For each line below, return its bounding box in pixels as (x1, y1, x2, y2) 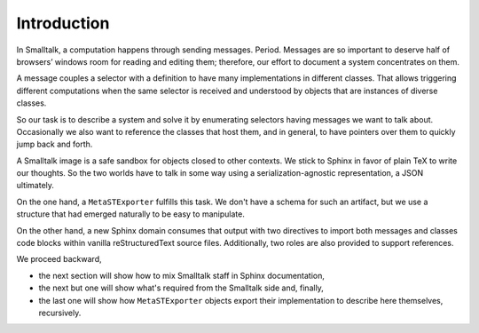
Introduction (16, 13, 110, 33)
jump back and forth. (16, 139, 93, 150)
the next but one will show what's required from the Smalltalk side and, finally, (38, 282, 324, 293)
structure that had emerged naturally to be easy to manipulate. (16, 209, 246, 219)
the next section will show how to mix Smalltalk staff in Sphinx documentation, (38, 270, 326, 281)
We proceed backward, (16, 254, 102, 265)
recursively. (38, 307, 82, 318)
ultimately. (16, 180, 55, 191)
